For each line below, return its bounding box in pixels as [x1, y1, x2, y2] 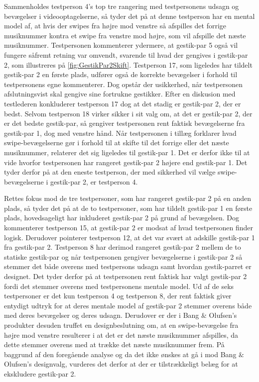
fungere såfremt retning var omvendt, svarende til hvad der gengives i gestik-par [4, 49, 248, 60]
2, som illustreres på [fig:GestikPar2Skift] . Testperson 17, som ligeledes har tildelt [4, 59, 253, 70]
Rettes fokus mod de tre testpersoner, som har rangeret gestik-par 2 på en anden [4, 193, 251, 203]
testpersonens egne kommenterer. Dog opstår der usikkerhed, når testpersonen [4, 79, 243, 89]
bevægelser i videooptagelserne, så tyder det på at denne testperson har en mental [4, 10, 255, 21]
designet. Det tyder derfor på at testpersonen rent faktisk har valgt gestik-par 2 [4, 271, 247, 282]
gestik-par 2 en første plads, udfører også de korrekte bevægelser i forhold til [4, 69, 238, 80]
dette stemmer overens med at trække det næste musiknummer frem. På [4, 339, 225, 350]
